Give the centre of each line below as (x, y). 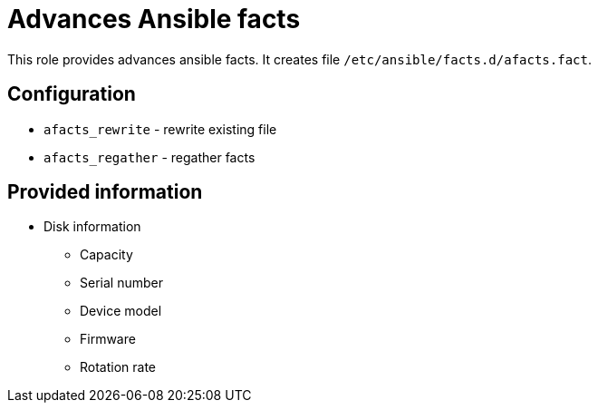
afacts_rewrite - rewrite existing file (160, 129)
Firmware (108, 339)
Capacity (106, 255)
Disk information (92, 227)
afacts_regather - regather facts (149, 157)
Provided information (105, 192)
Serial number (121, 283)
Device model (121, 311)
